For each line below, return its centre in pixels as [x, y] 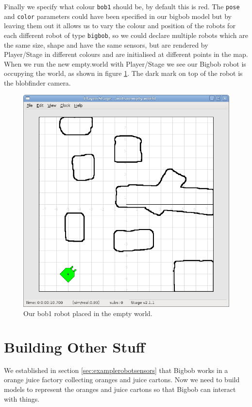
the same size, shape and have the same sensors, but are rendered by [106, 44]
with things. [22, 398]
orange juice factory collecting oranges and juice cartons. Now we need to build [122, 380]
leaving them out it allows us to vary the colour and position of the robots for [120, 26]
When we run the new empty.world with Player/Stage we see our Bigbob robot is [125, 63]
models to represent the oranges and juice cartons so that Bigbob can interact [120, 389]
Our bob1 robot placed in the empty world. [88, 313]
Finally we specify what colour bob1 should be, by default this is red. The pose [122, 6]
